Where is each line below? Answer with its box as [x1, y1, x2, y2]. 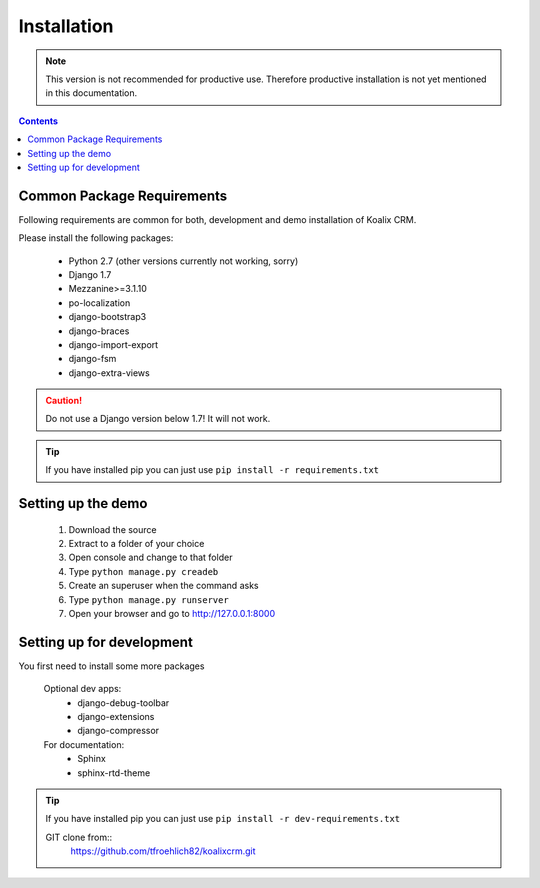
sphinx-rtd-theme [77, 766, 151, 779]
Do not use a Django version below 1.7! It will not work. [45, 413, 271, 425]
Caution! [45, 395, 83, 407]
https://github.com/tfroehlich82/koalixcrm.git [70, 845, 256, 857]
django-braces [68, 325, 130, 337]
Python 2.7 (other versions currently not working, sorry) [68, 255, 299, 267]
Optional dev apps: [43, 683, 122, 695]
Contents [18, 115, 59, 127]
